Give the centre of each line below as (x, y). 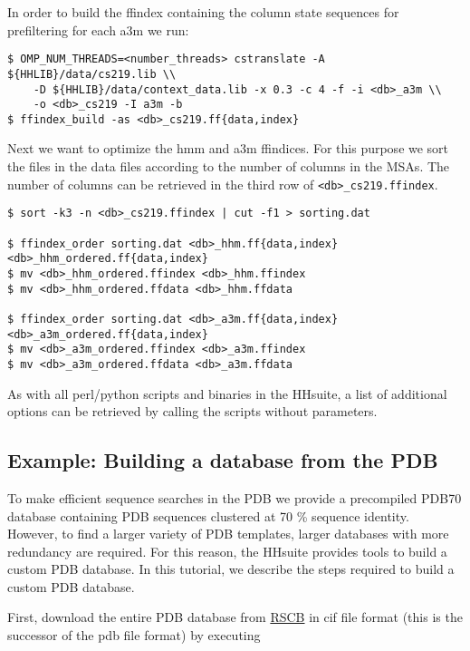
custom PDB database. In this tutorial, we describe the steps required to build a (231, 569)
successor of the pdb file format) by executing (134, 635)
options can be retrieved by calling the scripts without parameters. (192, 411)
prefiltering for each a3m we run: (98, 29)
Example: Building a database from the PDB (223, 460)
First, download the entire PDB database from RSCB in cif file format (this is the (235, 617)
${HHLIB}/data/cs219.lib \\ (92, 74)
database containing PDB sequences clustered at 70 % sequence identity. (208, 515)
